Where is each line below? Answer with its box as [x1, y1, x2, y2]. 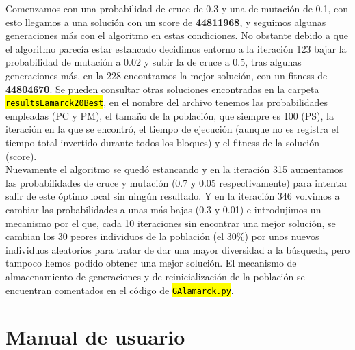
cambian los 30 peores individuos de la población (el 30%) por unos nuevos [5, 229, 319, 243]
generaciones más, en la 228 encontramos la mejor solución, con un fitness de [5, 68, 328, 82]
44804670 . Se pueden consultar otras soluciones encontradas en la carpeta [5, 81, 319, 96]
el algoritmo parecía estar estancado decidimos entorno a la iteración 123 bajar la [5, 41, 347, 55]
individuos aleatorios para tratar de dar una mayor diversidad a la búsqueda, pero [5, 242, 350, 256]
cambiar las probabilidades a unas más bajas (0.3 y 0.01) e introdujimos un [5, 202, 321, 216]
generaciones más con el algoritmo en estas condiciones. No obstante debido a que [5, 28, 348, 42]
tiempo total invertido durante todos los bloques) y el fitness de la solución [5, 135, 320, 149]
